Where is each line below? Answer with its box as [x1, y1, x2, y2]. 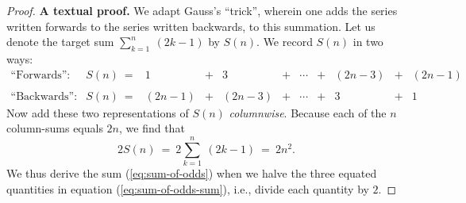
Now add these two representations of [6, 104, 189, 121]
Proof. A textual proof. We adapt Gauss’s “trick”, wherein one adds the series [6, 2, 398, 18]
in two [352, 33, 383, 50]
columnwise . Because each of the [229, 104, 387, 121]
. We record [256, 33, 313, 50]
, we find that [119, 120, 185, 136]
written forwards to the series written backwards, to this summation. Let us [6, 17, 375, 34]
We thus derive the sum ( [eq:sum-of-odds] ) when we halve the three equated [6, 164, 377, 181]
